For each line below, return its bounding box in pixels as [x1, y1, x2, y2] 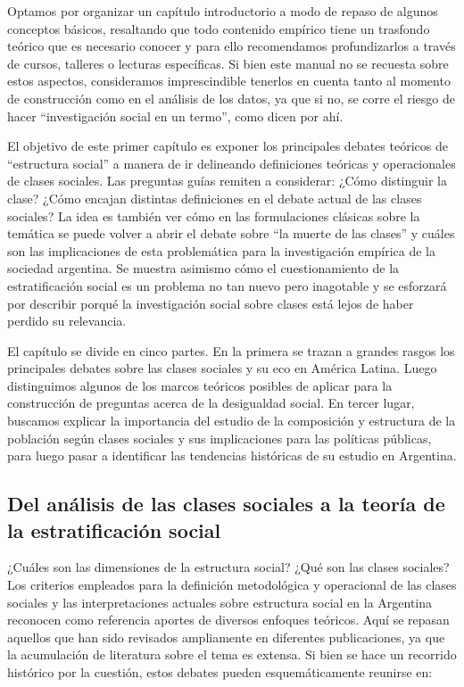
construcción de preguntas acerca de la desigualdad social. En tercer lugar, [7, 393, 415, 412]
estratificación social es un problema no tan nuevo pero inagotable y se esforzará [7, 276, 447, 294]
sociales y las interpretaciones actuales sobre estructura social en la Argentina [7, 592, 433, 611]
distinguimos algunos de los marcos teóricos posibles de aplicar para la [7, 376, 393, 394]
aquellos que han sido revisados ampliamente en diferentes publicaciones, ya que [7, 627, 445, 646]
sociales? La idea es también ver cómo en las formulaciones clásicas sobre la [7, 206, 420, 225]
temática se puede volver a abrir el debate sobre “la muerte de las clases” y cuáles [7, 224, 455, 243]
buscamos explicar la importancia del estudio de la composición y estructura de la [7, 411, 456, 430]
